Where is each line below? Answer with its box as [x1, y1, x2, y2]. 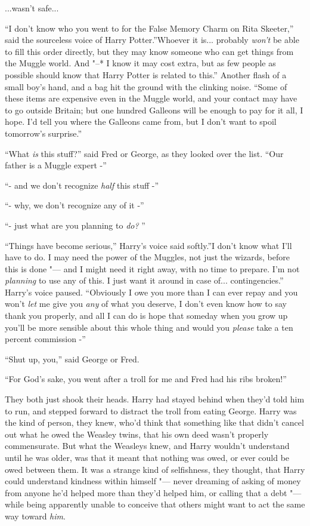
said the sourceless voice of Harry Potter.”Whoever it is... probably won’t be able [5, 33, 299, 46]
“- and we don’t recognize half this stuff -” [5, 179, 159, 191]
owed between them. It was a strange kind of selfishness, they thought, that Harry [5, 463, 305, 475]
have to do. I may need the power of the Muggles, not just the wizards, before [5, 251, 290, 263]
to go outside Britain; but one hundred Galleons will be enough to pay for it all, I [5, 103, 303, 116]
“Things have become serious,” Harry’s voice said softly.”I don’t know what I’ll [5, 239, 292, 251]
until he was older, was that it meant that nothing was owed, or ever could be [5, 451, 290, 463]
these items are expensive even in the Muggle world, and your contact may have [5, 92, 297, 104]
